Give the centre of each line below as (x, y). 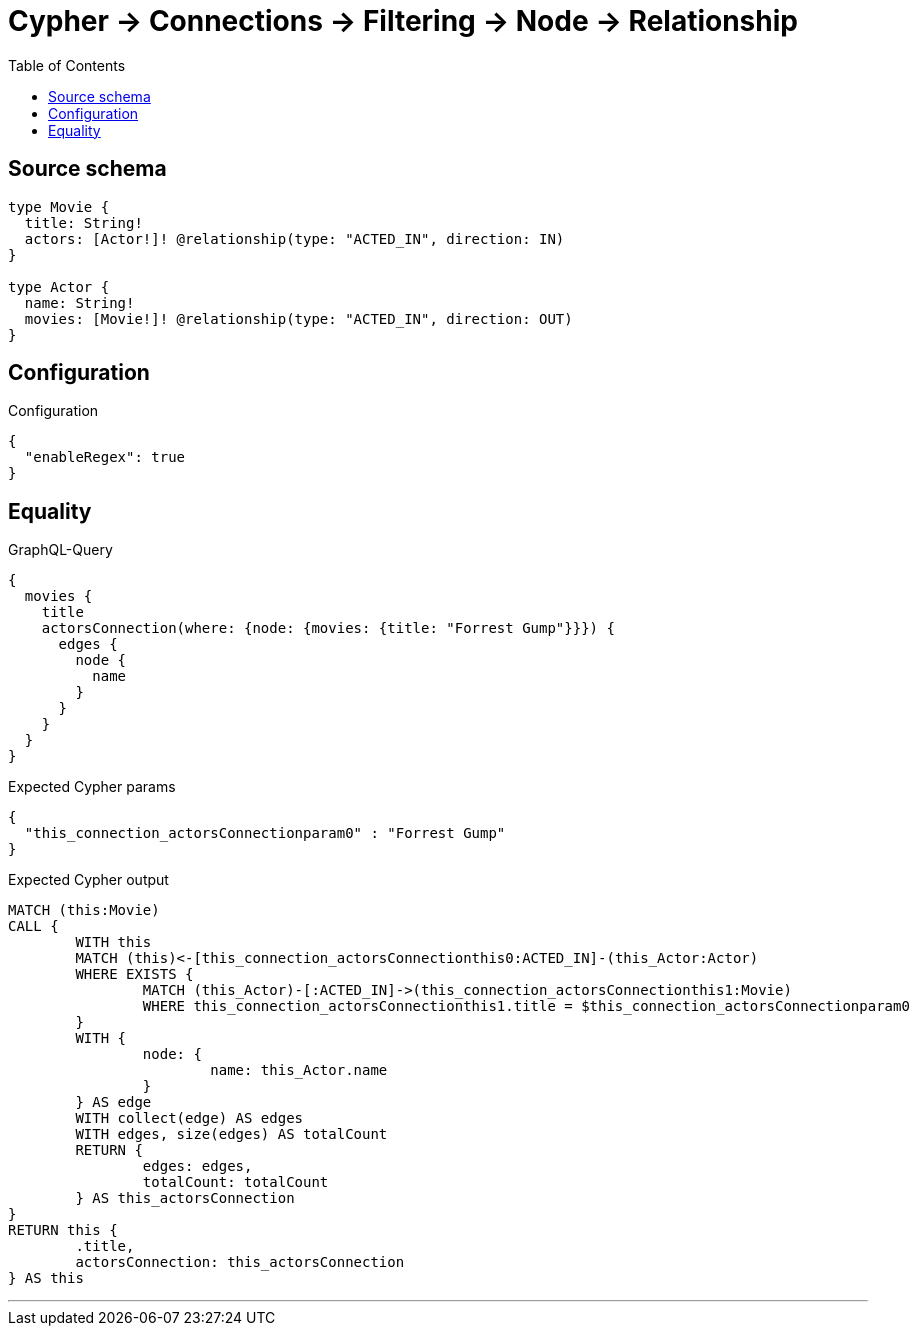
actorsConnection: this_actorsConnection (240, 1262)
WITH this (113, 942)
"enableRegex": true (105, 457)
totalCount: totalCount (235, 1182)
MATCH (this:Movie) (84, 910)
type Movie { (59, 206)
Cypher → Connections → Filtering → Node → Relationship (403, 21)
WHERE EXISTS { (134, 974)
